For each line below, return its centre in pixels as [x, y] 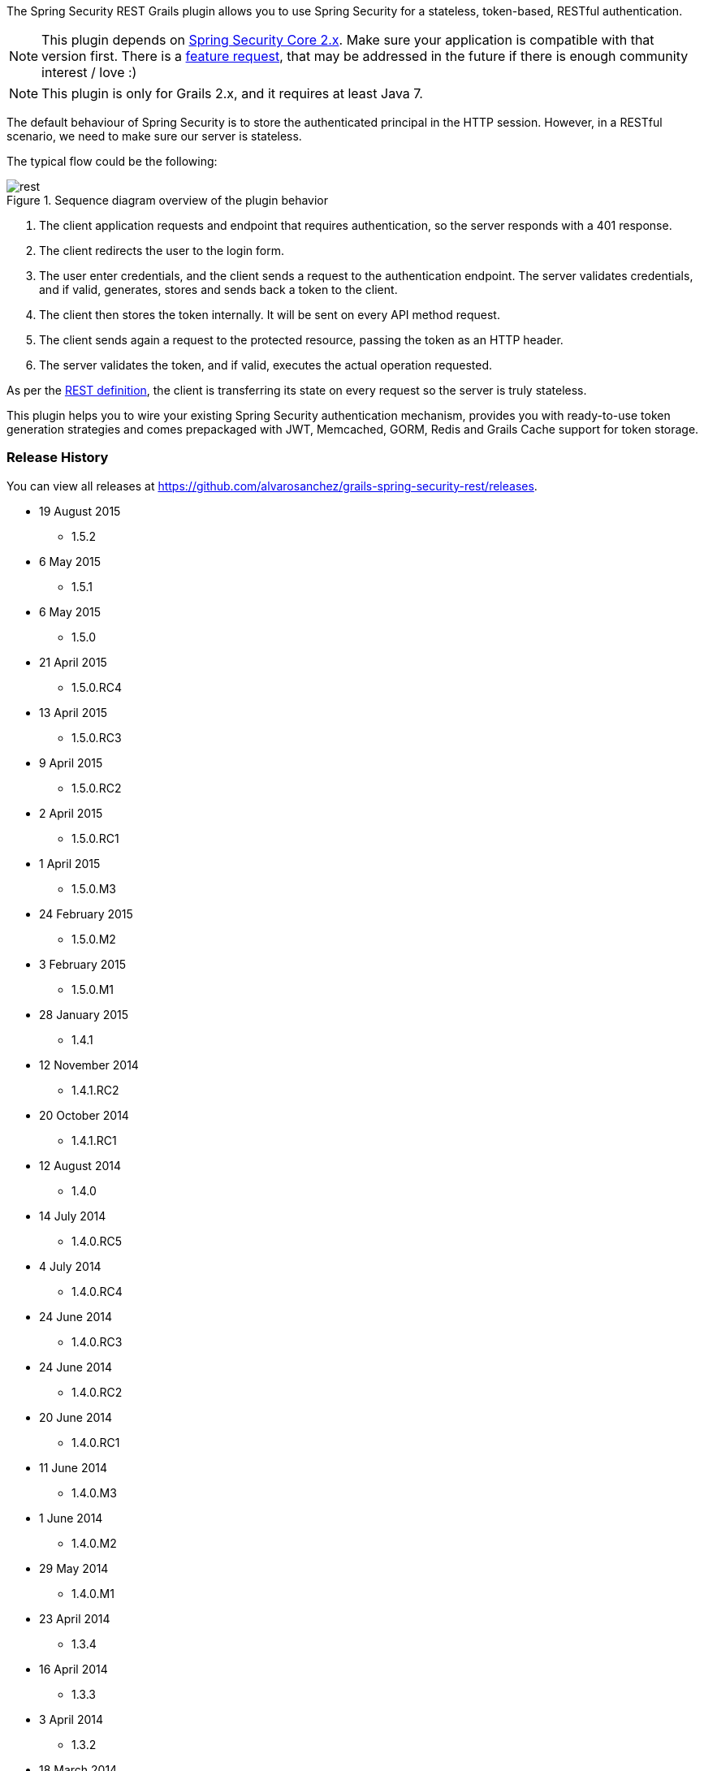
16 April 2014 [73, 1669]
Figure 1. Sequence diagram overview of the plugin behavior [168, 200]
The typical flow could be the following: [112, 161]
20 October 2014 [84, 1115]
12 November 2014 [89, 1065]
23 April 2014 [75, 1618]
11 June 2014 [73, 1467]
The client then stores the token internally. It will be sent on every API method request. [270, 315]
